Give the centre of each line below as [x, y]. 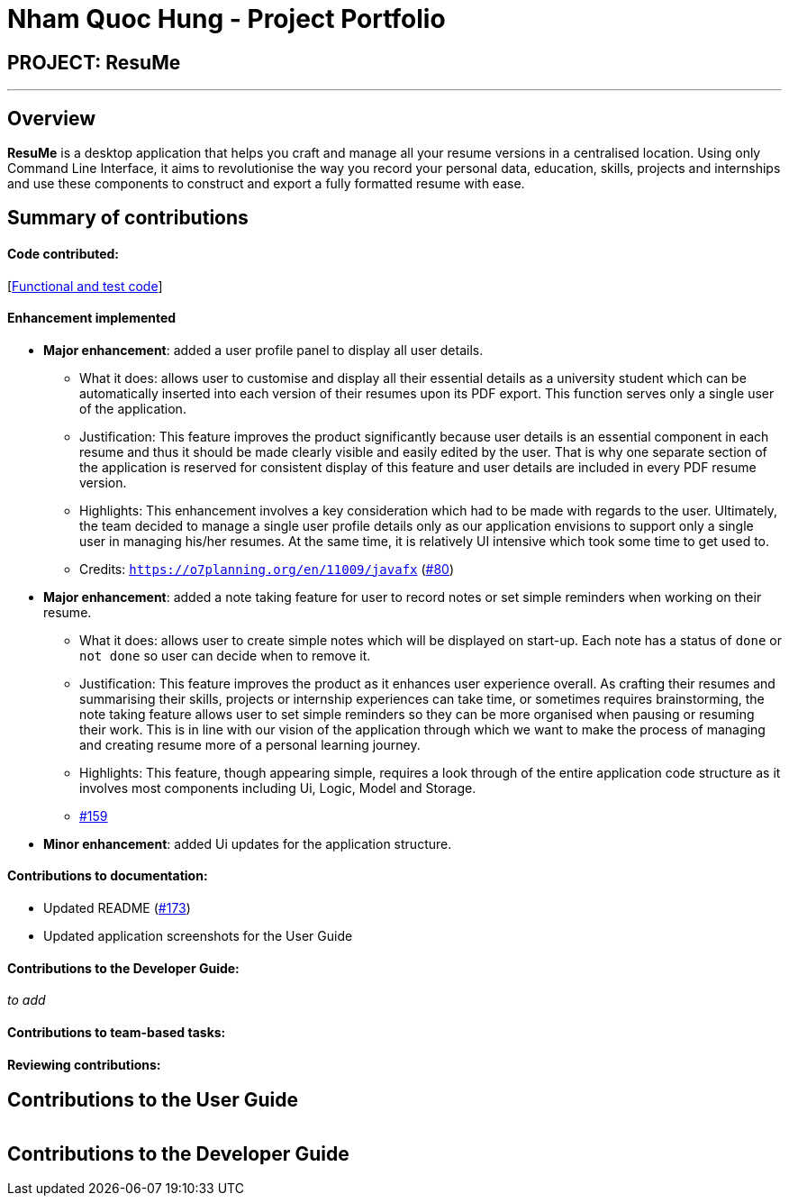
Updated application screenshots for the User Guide [198, 936]
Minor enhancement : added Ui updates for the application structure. [248, 843]
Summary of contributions [128, 218]
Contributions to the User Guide [153, 1100]
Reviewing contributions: [84, 1064]
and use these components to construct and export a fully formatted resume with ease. [266, 184]
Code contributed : [63, 254]
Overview [52, 118]
